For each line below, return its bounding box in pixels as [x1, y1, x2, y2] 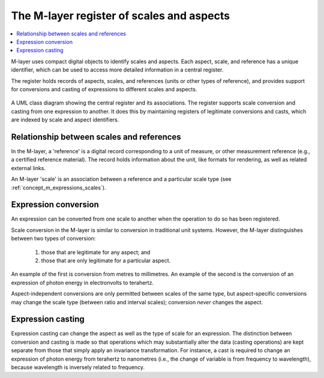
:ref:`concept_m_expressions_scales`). [11, 184, 106, 191]
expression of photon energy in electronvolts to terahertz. [11, 279, 154, 286]
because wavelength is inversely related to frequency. [11, 364, 145, 371]
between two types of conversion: [11, 235, 96, 242]
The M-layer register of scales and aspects [11, 9, 230, 22]
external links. [11, 164, 46, 171]
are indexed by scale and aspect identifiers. [11, 116, 119, 123]
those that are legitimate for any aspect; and [41, 248, 151, 255]
